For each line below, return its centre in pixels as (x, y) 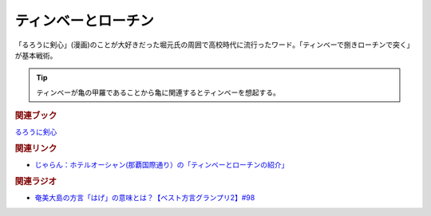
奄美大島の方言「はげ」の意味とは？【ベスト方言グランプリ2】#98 (145, 198)
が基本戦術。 (36, 55)
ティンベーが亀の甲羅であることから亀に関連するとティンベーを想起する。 (158, 92)
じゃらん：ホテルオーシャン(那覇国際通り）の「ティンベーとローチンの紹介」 (162, 165)
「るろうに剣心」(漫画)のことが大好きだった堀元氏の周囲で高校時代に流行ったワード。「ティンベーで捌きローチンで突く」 (214, 45)
